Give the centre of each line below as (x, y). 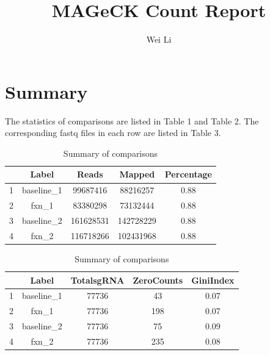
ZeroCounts (158, 280)
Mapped (137, 174)
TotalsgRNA (97, 280)
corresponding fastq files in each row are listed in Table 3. (113, 133)
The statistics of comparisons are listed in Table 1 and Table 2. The (132, 120)
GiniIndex (213, 280)
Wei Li (159, 39)
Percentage (188, 174)
